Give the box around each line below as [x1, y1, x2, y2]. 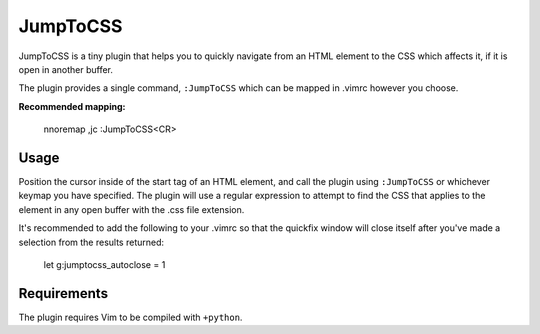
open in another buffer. [18, 63, 114, 75]
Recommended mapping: [18, 100, 126, 112]
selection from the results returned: [18, 236, 165, 248]
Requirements [18, 285, 109, 302]
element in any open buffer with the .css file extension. [18, 203, 245, 215]
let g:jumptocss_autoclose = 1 [43, 258, 166, 270]
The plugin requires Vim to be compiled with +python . [18, 311, 243, 323]
